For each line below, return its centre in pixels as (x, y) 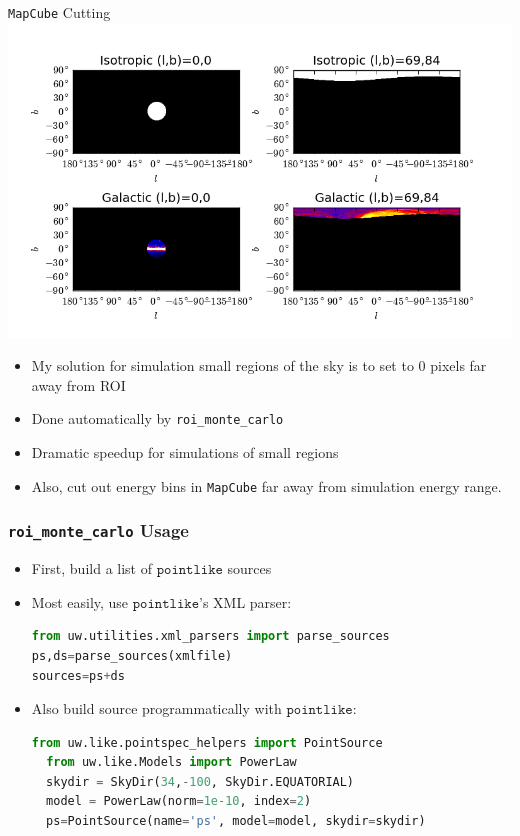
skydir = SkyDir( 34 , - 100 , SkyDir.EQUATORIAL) (200, 781)
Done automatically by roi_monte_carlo (157, 418)
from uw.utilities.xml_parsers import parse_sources (210, 636)
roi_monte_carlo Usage (98, 530)
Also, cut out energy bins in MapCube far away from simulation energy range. (266, 485)
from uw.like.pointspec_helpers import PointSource (207, 742)
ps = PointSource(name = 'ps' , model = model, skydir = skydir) (236, 821)
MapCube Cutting (59, 12)
